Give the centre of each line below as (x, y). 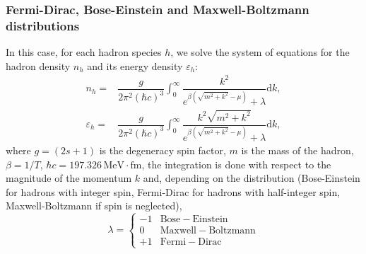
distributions (43, 25)
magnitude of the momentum (69, 178)
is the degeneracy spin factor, (163, 150)
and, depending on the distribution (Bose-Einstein (252, 178)
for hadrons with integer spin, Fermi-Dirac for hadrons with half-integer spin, (173, 191)
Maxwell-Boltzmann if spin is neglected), (94, 206)
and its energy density (135, 65)
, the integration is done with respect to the (236, 164)
